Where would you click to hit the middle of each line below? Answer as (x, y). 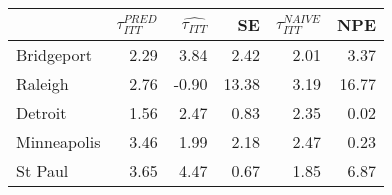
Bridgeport (54, 54)
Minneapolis (58, 141)
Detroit (41, 112)
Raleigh (42, 83)
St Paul (42, 170)
